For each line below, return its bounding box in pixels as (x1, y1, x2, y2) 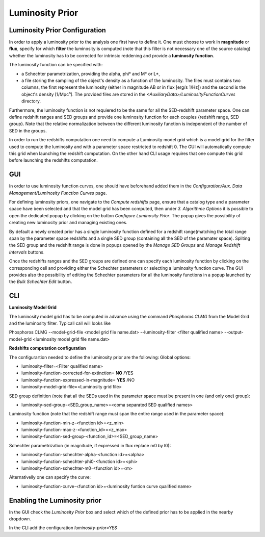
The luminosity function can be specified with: (9, 62, 103, 68)
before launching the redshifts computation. (9, 157, 98, 163)
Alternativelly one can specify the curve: (9, 474, 91, 480)
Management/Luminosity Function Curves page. (9, 190, 107, 196)
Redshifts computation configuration (9, 345, 86, 351)
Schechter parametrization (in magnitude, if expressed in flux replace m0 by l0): (9, 442, 171, 448)
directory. (21, 98, 41, 104)
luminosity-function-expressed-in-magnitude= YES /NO (21, 377, 135, 383)
